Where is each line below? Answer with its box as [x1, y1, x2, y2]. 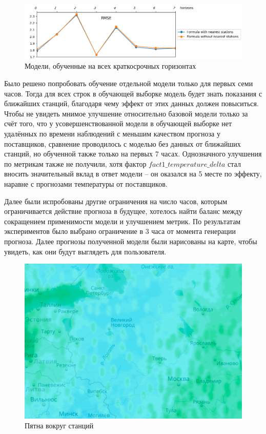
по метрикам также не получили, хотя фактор [4, 158, 147, 169]
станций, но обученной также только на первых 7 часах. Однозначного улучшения [4, 148, 262, 159]
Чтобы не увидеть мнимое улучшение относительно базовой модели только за [4, 108, 248, 119]
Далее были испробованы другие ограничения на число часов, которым [4, 195, 227, 206]
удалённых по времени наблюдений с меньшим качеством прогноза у [4, 128, 220, 139]
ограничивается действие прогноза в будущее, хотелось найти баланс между [4, 206, 242, 216]
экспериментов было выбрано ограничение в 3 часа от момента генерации [4, 226, 236, 236]
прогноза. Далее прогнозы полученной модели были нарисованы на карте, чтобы [4, 235, 257, 246]
